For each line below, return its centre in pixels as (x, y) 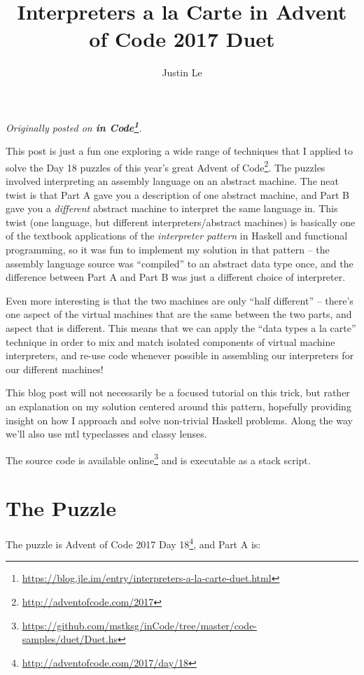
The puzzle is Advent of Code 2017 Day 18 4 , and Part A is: (133, 543)
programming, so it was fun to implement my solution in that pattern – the (168, 249)
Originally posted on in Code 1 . (74, 126)
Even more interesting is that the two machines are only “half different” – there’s (180, 300)
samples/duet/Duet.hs (70, 639)
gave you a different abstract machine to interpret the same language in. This (172, 208)
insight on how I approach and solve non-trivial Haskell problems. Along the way (179, 420)
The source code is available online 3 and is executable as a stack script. (158, 459)
